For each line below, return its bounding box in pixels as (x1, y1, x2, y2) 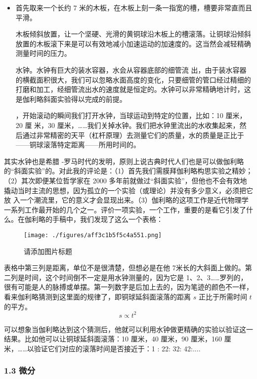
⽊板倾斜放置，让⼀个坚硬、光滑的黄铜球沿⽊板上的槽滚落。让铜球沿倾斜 (15, 29, 251, 39)
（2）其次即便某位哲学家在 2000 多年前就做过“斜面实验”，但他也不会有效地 (4, 175, 247, 185)
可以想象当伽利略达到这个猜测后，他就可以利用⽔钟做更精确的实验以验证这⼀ (4, 324, 253, 334)
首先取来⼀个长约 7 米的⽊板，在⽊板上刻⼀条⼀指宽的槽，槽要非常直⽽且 (15, 2, 253, 12)
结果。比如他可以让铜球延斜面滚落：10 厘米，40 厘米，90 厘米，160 (4, 334, 222, 344)
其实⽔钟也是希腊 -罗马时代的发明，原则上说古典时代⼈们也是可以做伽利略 (4, 156, 244, 166)
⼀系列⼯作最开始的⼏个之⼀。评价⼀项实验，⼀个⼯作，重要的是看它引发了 (4, 204, 246, 214)
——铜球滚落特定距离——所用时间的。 (15, 139, 140, 150)
